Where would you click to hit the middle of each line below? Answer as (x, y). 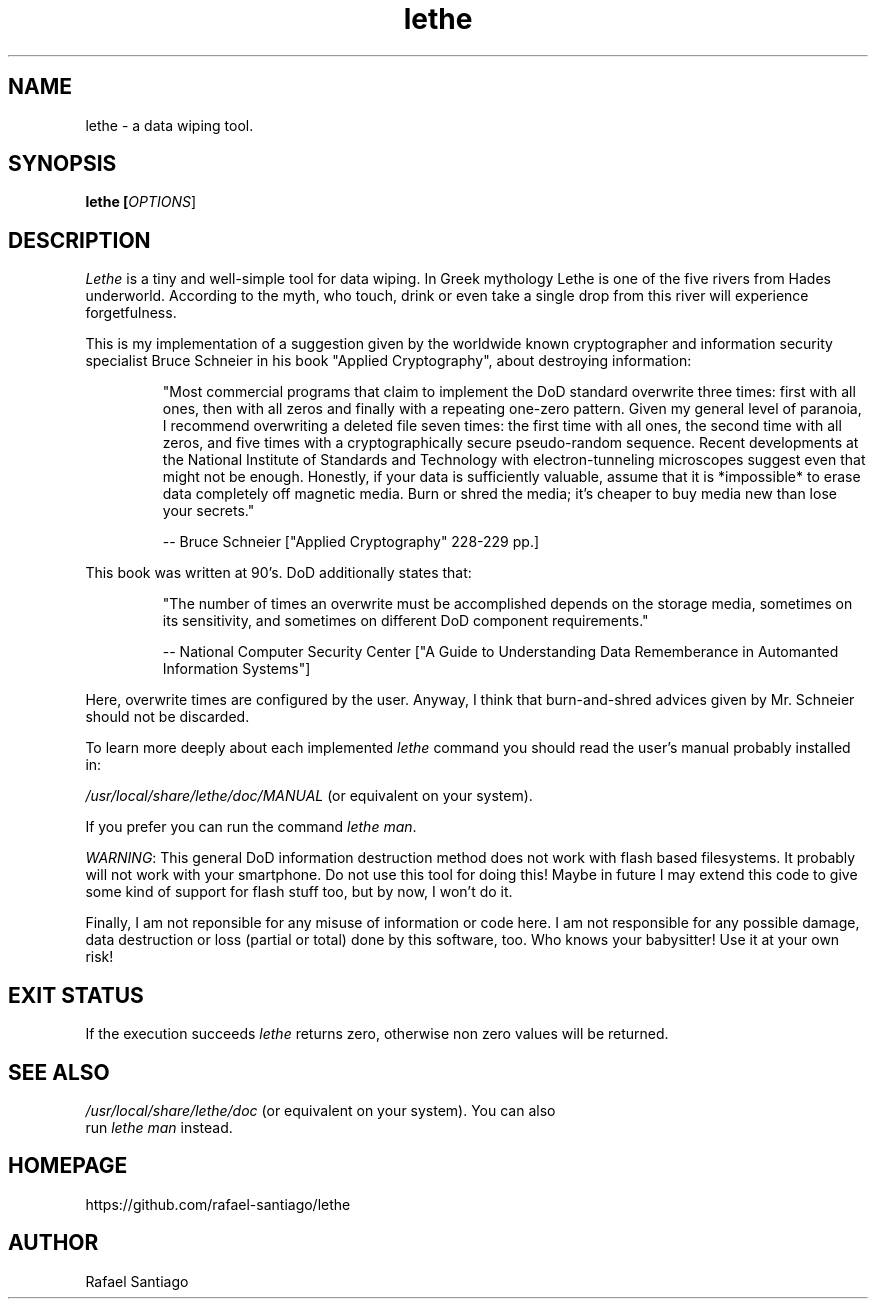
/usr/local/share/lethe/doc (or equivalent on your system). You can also (320, 1110)
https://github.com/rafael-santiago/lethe (218, 1204)
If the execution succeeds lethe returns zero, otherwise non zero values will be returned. (377, 1034)
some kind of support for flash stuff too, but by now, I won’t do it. (299, 892)
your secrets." (208, 511)
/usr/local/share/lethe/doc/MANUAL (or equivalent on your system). (309, 796)
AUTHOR (53, 1243)
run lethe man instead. (159, 1127)
